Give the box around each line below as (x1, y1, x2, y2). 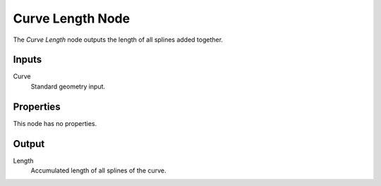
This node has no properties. (13, 119, 97, 127)
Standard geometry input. (30, 82, 106, 91)
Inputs (13, 54, 42, 66)
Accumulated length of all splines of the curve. (30, 166, 167, 175)
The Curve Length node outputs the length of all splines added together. (13, 35, 224, 44)
